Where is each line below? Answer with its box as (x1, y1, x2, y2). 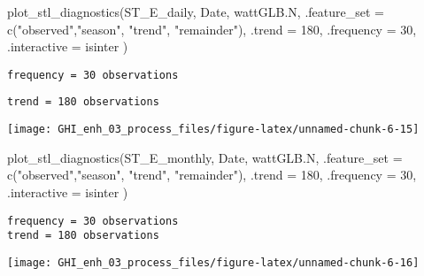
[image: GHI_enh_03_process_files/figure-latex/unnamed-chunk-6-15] (7, 123, 420, 136)
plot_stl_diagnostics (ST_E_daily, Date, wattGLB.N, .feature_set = (7, 3, 384, 20)
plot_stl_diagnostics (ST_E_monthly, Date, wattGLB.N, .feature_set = (7, 148, 403, 166)
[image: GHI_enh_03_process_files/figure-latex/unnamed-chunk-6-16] (7, 256, 420, 269)
